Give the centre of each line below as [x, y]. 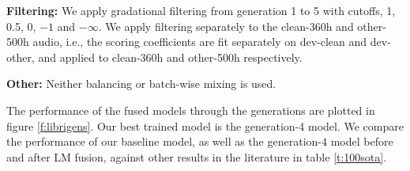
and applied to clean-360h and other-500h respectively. [170, 57]
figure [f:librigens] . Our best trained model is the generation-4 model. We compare [205, 125]
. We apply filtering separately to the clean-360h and [226, 26]
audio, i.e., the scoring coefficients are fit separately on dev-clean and [200, 42]
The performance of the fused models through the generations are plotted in [191, 110]
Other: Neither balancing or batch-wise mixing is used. [141, 84]
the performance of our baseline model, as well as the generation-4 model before [200, 141]
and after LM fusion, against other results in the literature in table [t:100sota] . [197, 156]
